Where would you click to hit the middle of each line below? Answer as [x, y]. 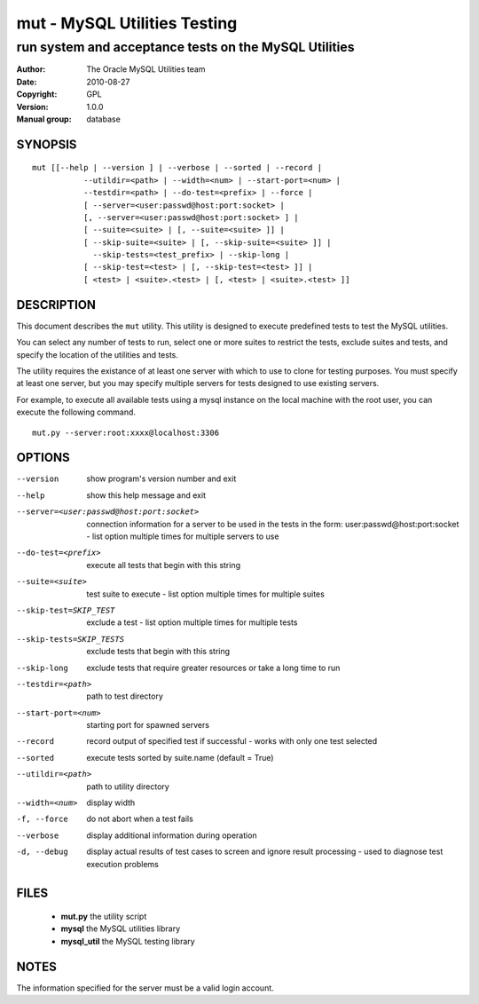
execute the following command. [76, 412]
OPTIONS [43, 458]
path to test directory [125, 696]
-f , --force [42, 819]
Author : [31, 69]
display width [111, 802]
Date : [27, 82]
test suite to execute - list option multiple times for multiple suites [206, 594]
